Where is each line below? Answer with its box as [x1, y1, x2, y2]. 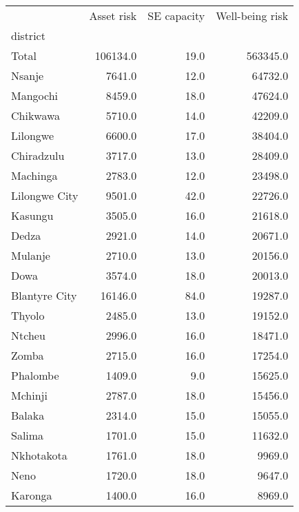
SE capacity [147, 8, 205, 23]
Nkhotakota [11, 447, 68, 463]
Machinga [11, 167, 58, 183]
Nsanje [11, 68, 44, 83]
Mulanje [11, 247, 50, 263]
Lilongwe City [11, 187, 79, 203]
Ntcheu [11, 327, 45, 343]
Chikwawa [11, 107, 61, 123]
